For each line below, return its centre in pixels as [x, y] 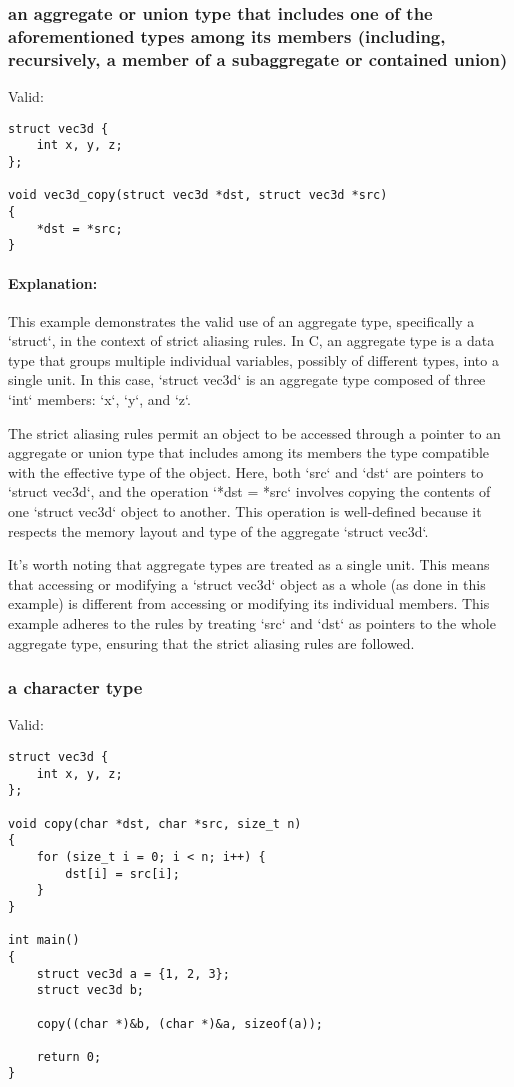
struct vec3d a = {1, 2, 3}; [133, 973]
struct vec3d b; [90, 990]
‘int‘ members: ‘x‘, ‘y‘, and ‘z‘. [99, 399]
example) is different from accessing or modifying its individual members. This [249, 603]
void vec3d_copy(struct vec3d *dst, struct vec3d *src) [198, 195]
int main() [44, 940]
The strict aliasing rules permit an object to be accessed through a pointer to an [254, 432]
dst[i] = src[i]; [122, 873]
